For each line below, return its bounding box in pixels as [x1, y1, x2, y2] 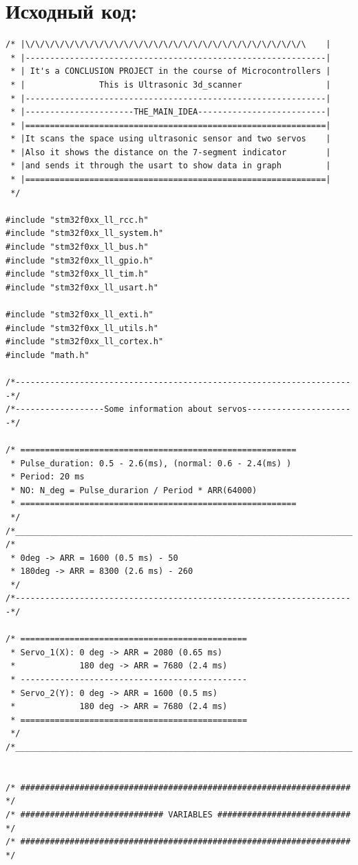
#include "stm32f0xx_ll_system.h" [6, 228, 164, 239]
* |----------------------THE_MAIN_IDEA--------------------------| [10, 107, 331, 117]
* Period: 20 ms [10, 472, 85, 482]
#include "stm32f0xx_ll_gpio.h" [6, 255, 154, 266]
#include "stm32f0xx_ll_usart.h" [6, 282, 158, 292]
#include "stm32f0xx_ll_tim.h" [6, 269, 149, 279]
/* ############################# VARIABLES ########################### [6, 809, 351, 819]
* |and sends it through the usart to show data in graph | [10, 161, 331, 171]
